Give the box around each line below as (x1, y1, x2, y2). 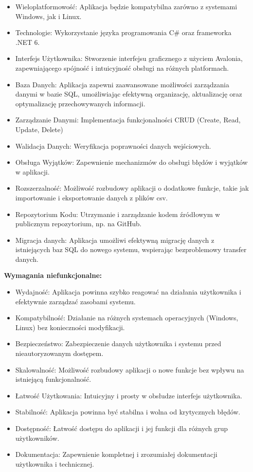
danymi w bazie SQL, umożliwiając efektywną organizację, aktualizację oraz (15, 89, 242, 99)
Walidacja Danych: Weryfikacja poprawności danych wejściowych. (15, 140, 211, 151)
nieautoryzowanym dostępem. (15, 348, 104, 358)
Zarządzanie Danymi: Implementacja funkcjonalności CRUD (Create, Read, (15, 115, 241, 125)
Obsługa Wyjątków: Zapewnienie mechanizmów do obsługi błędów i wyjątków (15, 157, 248, 167)
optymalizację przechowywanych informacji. (15, 98, 145, 108)
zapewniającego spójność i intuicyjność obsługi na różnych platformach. (15, 62, 229, 73)
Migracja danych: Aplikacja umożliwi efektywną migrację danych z (15, 235, 215, 245)
